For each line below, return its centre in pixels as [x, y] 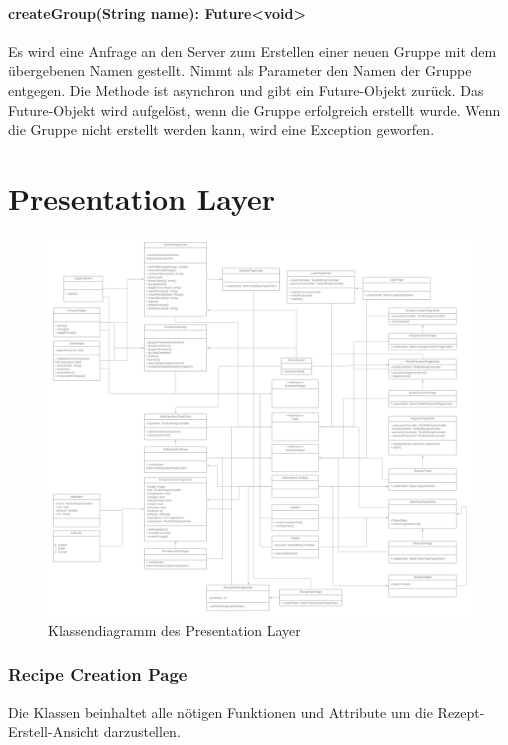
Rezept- [461, 711]
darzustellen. [142, 731]
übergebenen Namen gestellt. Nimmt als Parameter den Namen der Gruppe [240, 70]
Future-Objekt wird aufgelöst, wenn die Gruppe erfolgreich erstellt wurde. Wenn [254, 109]
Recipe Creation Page [98, 674]
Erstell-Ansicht [53, 731]
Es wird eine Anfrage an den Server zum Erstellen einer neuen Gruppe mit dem [252, 50]
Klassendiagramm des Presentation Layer [174, 629]
